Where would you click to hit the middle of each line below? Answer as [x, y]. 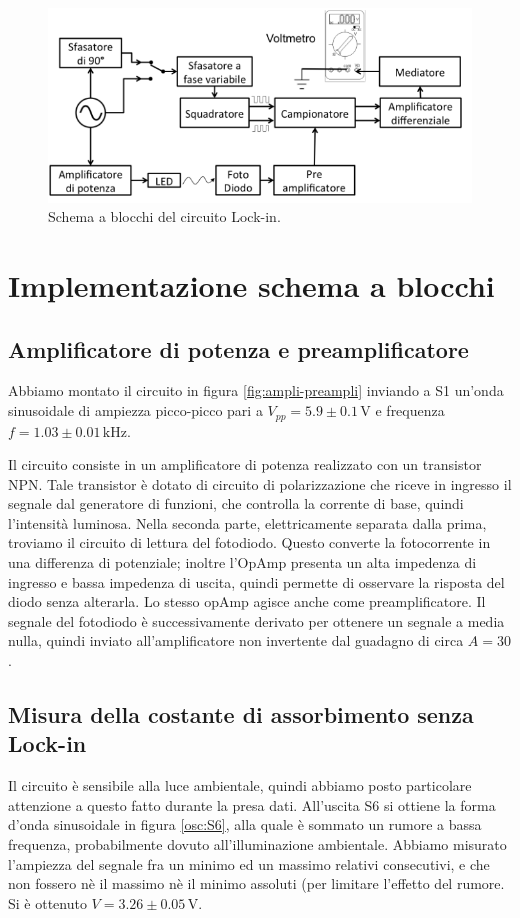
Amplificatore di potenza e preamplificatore [238, 348]
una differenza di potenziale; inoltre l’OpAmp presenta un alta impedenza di [242, 562]
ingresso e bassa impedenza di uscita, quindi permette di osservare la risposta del [256, 581]
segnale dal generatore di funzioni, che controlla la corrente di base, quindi [236, 503]
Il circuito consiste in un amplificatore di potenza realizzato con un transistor [245, 464]
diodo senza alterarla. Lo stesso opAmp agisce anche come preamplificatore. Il [247, 601]
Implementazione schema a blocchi [251, 285]
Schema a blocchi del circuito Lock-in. [164, 216]
